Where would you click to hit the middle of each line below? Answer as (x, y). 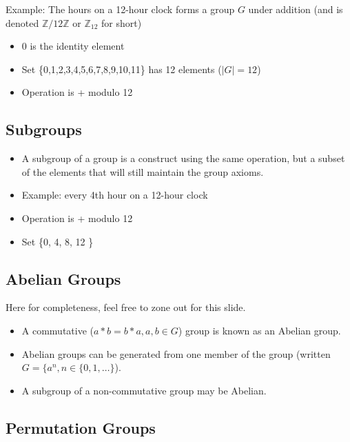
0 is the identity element (73, 46)
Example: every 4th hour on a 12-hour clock (115, 195)
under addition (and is (296, 9)
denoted (22, 22)
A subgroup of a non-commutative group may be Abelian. (144, 390)
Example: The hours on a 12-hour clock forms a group (120, 9)
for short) (121, 22)
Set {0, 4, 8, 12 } (58, 241)
